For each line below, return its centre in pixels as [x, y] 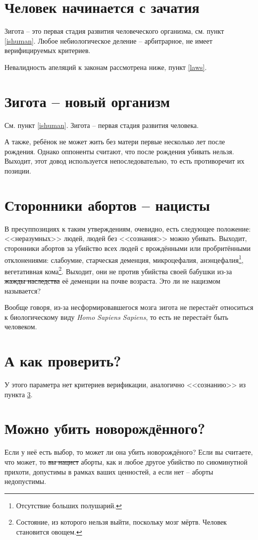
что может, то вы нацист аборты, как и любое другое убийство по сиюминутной [126, 462]
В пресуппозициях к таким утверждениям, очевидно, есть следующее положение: [128, 228]
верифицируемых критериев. [48, 50]
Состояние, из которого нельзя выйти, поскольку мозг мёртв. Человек [121, 522]
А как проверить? [63, 361]
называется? [23, 290]
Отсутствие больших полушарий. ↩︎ [69, 505]
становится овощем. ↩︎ [49, 531]
